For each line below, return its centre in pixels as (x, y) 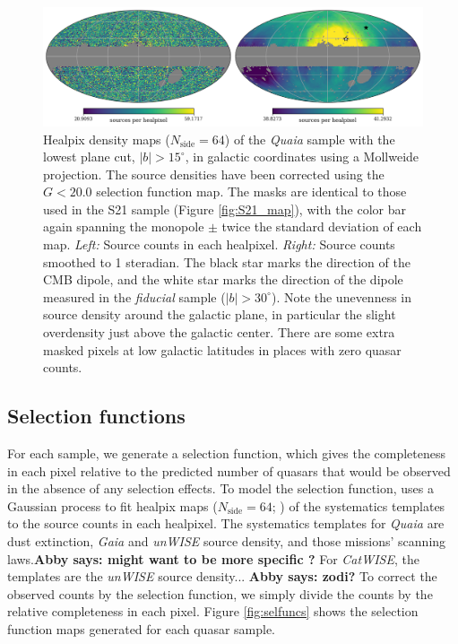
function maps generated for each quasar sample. (142, 628)
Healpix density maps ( (107, 139)
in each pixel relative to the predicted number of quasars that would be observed (229, 470)
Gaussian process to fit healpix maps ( (112, 505)
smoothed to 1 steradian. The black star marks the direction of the (227, 261)
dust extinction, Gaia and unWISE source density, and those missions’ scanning (227, 540)
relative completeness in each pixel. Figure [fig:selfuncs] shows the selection (213, 611)
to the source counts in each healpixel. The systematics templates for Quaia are (226, 523)
